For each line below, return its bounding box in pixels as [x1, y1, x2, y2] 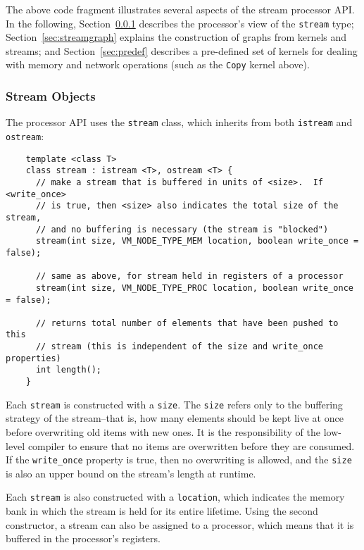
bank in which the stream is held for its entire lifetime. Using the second [6, 504, 318, 518]
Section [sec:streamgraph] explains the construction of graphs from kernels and [6, 30, 347, 44]
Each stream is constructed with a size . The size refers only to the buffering [6, 396, 343, 411]
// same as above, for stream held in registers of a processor [35, 271, 344, 282]
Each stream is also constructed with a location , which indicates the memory [6, 489, 345, 504]
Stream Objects [6, 87, 96, 105]
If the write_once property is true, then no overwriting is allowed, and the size [6, 452, 352, 467]
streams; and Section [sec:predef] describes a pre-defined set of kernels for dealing [6, 43, 358, 58]
